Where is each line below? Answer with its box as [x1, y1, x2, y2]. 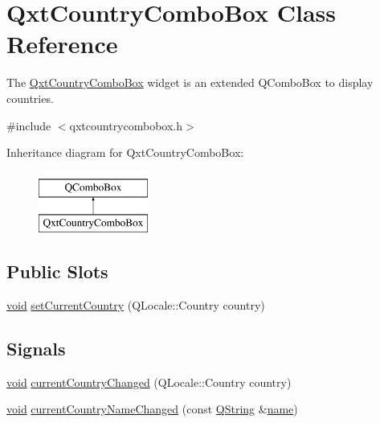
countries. [6, 89, 54, 106]
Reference [6, 27, 118, 60]
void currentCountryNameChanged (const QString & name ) [6, 400, 298, 417]
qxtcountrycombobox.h [69, 117, 183, 133]
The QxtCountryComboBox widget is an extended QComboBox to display [6, 74, 374, 91]
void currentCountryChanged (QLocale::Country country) [6, 373, 292, 390]
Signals [6, 336, 66, 361]
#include [6, 117, 51, 133]
